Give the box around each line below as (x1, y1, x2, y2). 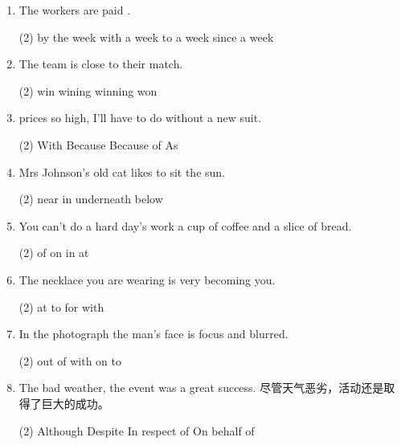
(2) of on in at (18, 244, 89, 261)
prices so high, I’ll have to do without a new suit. (18, 109, 262, 126)
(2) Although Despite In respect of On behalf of (18, 422, 255, 439)
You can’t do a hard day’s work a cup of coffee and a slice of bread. (18, 217, 352, 234)
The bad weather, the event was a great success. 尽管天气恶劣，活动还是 (18, 379, 384, 396)
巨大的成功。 (41, 394, 109, 411)
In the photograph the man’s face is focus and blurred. (18, 325, 288, 342)
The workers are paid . (18, 2, 131, 18)
